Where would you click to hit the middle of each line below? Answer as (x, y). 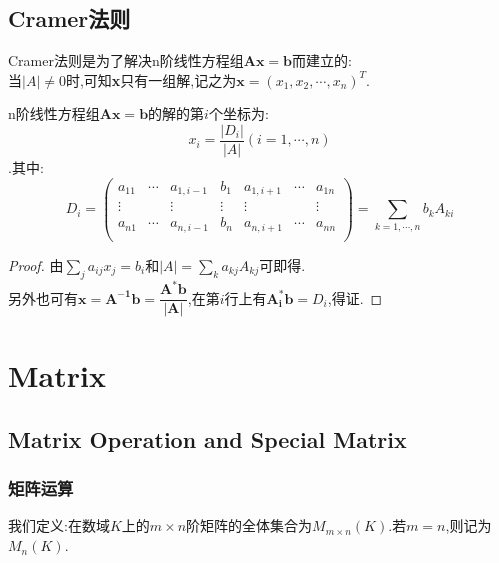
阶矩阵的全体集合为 (249, 525)
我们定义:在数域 (59, 525)
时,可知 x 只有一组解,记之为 (151, 79)
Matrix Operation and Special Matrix (207, 438)
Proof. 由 (36, 264)
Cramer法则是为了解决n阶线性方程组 (126, 60)
